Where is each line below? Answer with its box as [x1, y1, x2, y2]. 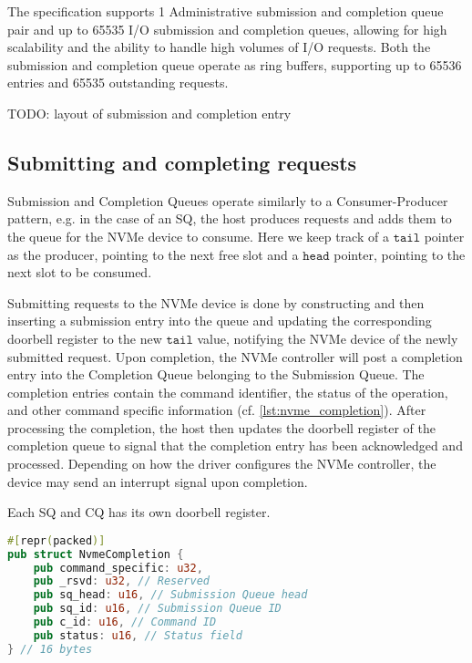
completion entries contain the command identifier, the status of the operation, [7, 382, 448, 401]
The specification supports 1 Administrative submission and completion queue [7, 2, 444, 20]
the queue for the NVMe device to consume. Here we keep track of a [7, 226, 389, 245]
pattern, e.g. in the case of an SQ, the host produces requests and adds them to [7, 209, 452, 228]
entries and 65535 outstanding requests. [7, 73, 229, 92]
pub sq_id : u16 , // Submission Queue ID [33, 602, 282, 616]
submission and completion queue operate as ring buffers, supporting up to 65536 [7, 55, 462, 74]
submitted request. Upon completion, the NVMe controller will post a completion [7, 347, 463, 366]
